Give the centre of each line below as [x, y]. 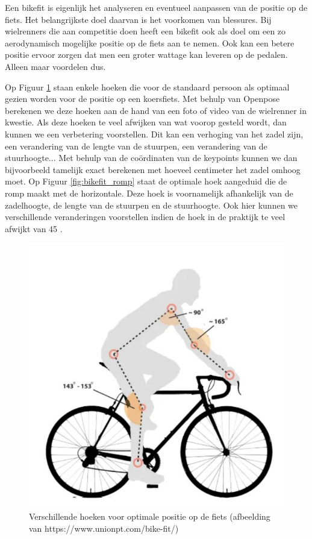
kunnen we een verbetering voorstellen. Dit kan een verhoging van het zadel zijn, [154, 134]
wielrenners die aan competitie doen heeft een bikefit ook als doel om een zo [145, 31]
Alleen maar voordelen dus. [55, 66]
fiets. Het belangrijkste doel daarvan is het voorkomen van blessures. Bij [138, 19]
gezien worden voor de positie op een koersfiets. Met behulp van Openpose [142, 99]
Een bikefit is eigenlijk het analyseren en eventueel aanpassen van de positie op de [156, 7]
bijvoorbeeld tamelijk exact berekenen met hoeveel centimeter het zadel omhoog [153, 169]
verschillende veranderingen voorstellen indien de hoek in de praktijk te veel [145, 217]
